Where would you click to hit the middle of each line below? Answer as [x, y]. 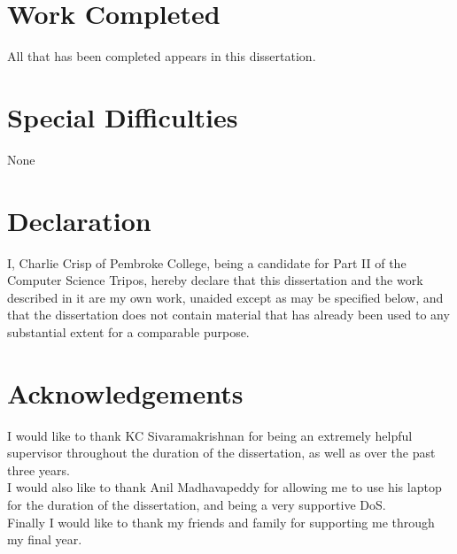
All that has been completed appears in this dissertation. [162, 56]
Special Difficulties [123, 116]
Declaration [79, 220]
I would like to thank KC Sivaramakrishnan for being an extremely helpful [210, 435]
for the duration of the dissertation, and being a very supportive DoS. [197, 505]
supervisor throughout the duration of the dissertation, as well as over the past [221, 453]
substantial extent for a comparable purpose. [128, 331]
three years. [39, 469]
